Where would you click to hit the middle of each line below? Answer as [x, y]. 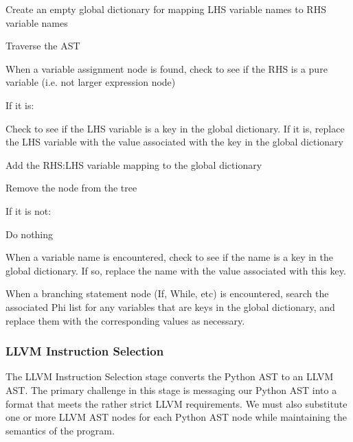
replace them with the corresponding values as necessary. [125, 320]
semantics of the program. [60, 430]
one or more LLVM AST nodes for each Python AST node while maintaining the [176, 417]
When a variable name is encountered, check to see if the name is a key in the [170, 257]
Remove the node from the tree [71, 188]
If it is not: [29, 210]
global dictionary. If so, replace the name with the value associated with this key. [176, 270]
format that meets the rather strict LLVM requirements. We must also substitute [176, 403]
